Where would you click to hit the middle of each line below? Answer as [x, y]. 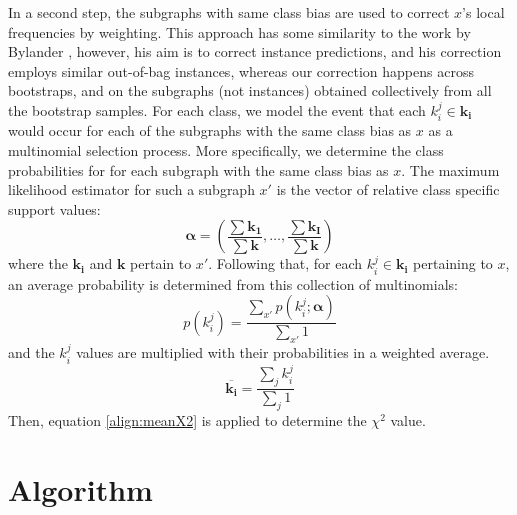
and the [31, 352]
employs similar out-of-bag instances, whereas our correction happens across [241, 70]
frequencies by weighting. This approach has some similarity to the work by [239, 31]
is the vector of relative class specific [388, 189]
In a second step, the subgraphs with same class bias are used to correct [229, 12]
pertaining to [453, 263]
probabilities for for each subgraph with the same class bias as [198, 169]
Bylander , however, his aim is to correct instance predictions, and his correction [255, 51]
